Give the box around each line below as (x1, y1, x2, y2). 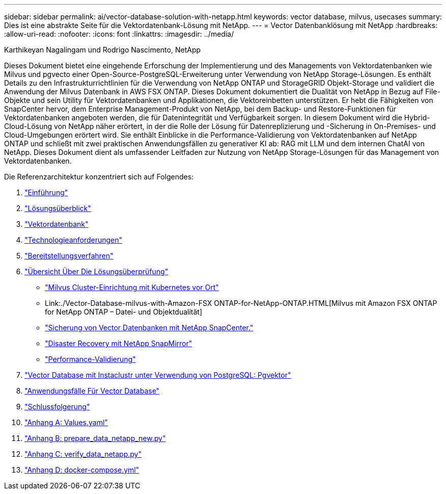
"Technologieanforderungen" (24, 236, 123, 244)
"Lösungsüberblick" (24, 204, 91, 213)
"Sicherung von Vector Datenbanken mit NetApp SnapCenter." (45, 323, 254, 332)
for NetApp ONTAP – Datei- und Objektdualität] (45, 307, 203, 316)
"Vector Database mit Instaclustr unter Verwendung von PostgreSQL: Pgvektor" (24, 371, 291, 379)
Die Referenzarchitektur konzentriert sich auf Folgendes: (4, 172, 194, 181)
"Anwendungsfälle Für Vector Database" (24, 386, 160, 395)
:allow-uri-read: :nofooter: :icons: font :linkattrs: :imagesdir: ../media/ (4, 30, 234, 38)
